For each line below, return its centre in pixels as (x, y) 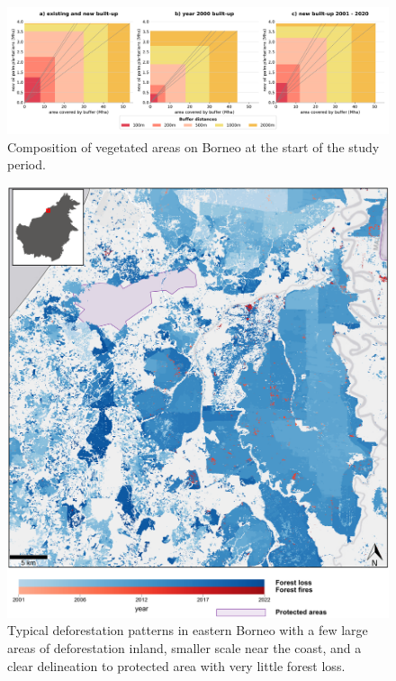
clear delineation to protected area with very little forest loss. (176, 665)
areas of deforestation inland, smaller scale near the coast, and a (184, 647)
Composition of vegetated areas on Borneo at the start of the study (193, 146)
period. (27, 164)
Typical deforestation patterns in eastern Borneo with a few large (188, 630)
